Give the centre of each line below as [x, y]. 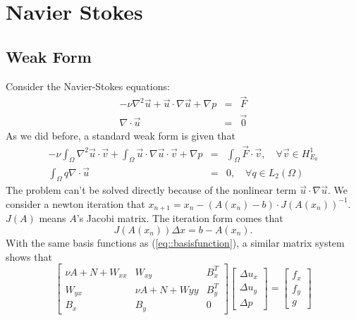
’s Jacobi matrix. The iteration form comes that [180, 218]
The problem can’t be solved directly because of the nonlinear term [151, 190]
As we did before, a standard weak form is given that [121, 135]
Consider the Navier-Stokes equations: [88, 86]
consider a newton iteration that [75, 203]
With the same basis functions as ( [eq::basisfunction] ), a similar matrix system [175, 242]
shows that [29, 256]
